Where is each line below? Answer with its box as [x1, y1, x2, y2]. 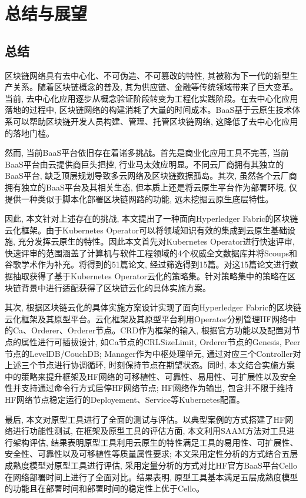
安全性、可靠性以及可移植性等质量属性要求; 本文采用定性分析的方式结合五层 [5, 447, 298, 460]
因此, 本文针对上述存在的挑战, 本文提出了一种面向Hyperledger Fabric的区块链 [5, 212, 298, 225]
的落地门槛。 [5, 126, 54, 139]
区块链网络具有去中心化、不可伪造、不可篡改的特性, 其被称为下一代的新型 [5, 69, 290, 81]
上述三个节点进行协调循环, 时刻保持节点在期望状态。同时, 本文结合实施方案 [5, 359, 295, 371]
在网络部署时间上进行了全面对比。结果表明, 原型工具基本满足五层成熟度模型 [5, 470, 298, 483]
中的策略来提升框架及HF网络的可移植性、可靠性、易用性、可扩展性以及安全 [5, 370, 297, 382]
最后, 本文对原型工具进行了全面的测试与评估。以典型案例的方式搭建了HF [5, 413, 285, 425]
